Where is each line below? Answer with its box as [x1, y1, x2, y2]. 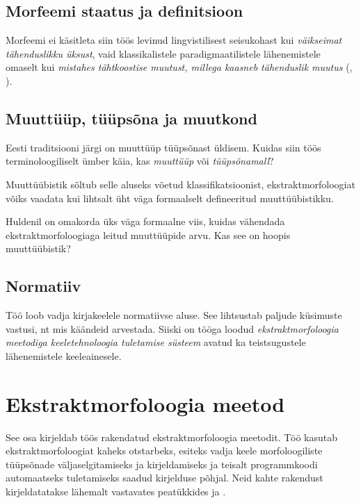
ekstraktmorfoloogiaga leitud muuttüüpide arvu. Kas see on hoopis [6, 227, 291, 242]
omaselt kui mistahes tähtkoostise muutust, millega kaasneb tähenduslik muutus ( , [6, 60, 353, 74]
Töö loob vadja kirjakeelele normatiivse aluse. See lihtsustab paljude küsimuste [6, 308, 342, 322]
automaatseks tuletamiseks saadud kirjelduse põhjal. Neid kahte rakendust [6, 470, 323, 485]
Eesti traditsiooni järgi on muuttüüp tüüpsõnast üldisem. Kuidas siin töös [6, 140, 321, 154]
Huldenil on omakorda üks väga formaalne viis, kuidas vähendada [6, 214, 285, 229]
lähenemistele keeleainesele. [6, 348, 122, 363]
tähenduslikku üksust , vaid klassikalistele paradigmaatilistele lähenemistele [6, 46, 321, 60]
